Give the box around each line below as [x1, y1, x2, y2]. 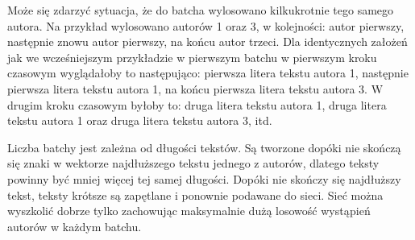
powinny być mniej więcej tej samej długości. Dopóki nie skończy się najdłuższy [7, 170, 401, 187]
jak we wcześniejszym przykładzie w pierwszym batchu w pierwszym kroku [7, 48, 377, 65]
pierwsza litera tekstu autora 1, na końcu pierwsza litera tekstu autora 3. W [7, 80, 384, 97]
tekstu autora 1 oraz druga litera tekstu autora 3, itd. [7, 112, 272, 129]
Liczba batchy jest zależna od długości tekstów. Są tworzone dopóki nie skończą [7, 139, 401, 155]
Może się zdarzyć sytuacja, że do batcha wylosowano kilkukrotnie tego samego [7, 2, 394, 18]
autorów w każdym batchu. [7, 217, 142, 234]
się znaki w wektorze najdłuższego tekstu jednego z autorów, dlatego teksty [7, 155, 380, 172]
